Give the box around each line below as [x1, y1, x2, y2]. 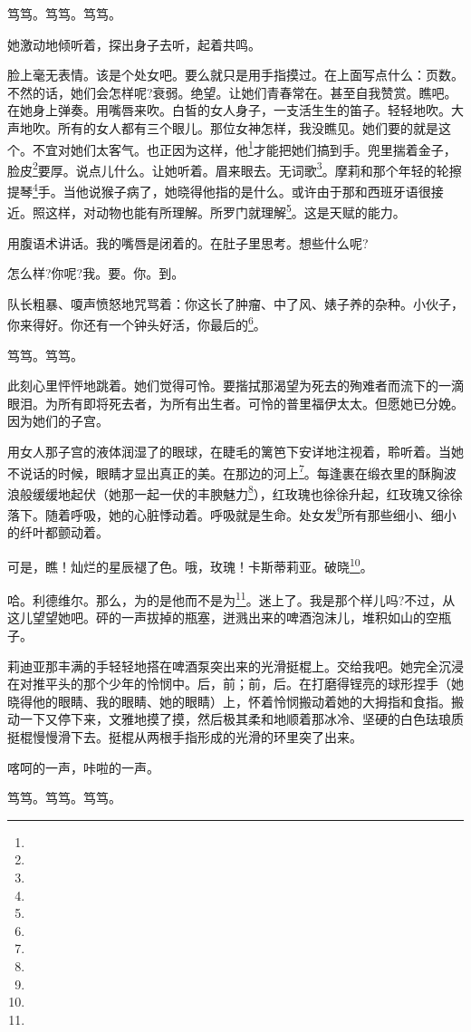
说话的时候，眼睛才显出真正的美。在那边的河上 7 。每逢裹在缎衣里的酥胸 [19, 460, 444, 482]
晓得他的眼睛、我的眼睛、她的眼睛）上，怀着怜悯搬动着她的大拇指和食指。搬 [7, 691, 464, 710]
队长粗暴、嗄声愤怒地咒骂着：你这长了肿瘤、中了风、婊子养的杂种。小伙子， [7, 294, 464, 313]
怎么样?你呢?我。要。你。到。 [7, 264, 185, 283]
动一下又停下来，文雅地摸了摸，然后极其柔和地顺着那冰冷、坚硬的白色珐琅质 [7, 709, 464, 728]
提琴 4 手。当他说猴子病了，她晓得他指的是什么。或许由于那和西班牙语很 [7, 179, 431, 200]
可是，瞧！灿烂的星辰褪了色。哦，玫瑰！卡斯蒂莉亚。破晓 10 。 [7, 554, 373, 575]
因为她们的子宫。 [7, 411, 109, 430]
